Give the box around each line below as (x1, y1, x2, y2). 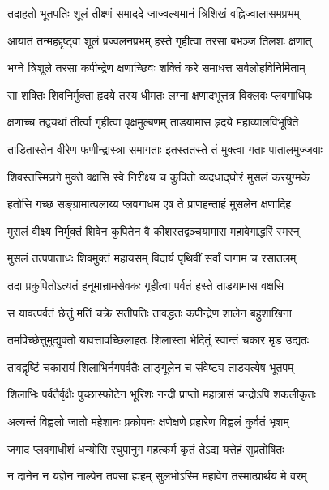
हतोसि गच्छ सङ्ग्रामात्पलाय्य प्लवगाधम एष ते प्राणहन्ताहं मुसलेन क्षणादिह (7, 195, 292, 212)
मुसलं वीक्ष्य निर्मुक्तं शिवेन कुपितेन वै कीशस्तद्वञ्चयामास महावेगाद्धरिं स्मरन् (7, 222, 300, 239)
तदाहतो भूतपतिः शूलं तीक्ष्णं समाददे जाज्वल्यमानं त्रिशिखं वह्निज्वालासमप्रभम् (7, 5, 300, 21)
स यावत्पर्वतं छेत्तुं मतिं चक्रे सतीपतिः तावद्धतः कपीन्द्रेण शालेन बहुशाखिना (7, 304, 292, 321)
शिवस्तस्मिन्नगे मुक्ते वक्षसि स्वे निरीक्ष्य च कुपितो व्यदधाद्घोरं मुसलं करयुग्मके (7, 168, 310, 185)
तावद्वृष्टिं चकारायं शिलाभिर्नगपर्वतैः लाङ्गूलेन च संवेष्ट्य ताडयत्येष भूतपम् (7, 358, 294, 375)
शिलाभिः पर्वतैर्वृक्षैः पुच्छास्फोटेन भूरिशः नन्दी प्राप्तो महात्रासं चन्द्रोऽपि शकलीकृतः (7, 386, 316, 403)
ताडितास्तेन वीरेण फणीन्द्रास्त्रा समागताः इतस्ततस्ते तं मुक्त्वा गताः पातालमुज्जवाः (7, 140, 323, 157)
